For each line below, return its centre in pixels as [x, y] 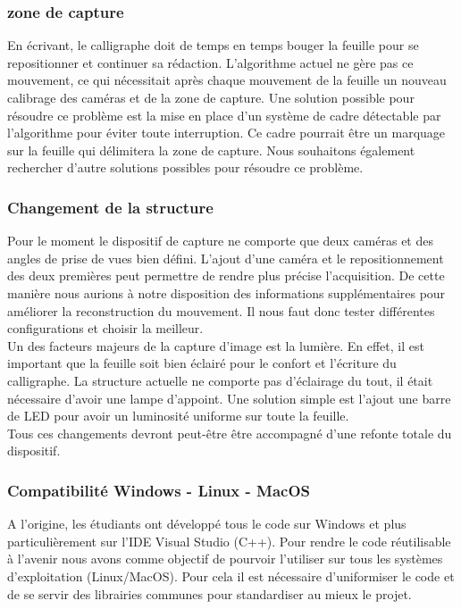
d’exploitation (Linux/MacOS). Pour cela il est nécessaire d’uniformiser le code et [231, 576]
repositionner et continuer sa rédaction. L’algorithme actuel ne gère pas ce [210, 62]
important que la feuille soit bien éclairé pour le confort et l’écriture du [202, 363]
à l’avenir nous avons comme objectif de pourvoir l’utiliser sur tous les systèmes [225, 559]
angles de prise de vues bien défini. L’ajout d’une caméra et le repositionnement [226, 258]
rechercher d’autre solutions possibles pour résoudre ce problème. [185, 167]
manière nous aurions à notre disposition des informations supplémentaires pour [226, 292]
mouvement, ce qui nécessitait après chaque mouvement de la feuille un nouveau [227, 80]
